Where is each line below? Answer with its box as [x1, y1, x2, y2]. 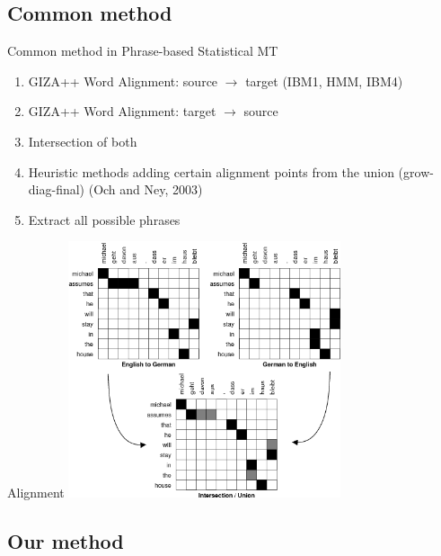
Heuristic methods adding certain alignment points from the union [28, 162, 394, 181]
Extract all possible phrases [28, 210, 181, 229]
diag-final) [28, 180, 85, 199]
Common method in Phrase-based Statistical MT [7, 41, 278, 60]
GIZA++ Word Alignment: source [28, 71, 218, 90]
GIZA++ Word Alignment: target [28, 102, 216, 121]
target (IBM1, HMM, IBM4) [245, 71, 403, 90]
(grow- [398, 162, 434, 181]
